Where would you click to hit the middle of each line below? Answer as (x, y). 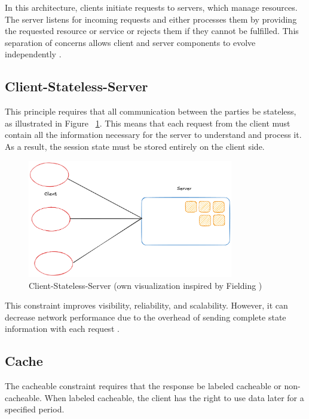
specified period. (35, 409)
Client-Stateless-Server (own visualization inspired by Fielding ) (146, 285)
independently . (33, 54)
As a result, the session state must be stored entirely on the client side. (135, 146)
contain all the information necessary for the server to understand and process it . (153, 135)
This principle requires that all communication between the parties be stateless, (151, 111)
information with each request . (62, 329)
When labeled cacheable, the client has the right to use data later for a (174, 397)
